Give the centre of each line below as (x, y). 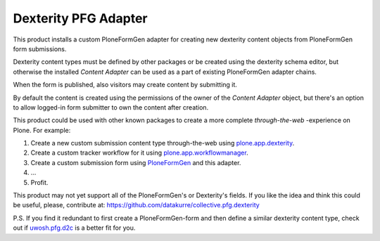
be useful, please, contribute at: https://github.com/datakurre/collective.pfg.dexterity (136, 205)
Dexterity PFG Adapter (80, 18)
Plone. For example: (42, 130)
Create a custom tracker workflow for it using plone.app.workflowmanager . (140, 153)
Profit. (39, 182)
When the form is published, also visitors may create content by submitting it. (125, 85)
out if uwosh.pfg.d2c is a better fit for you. (74, 228)
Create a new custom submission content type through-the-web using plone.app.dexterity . (163, 143)
